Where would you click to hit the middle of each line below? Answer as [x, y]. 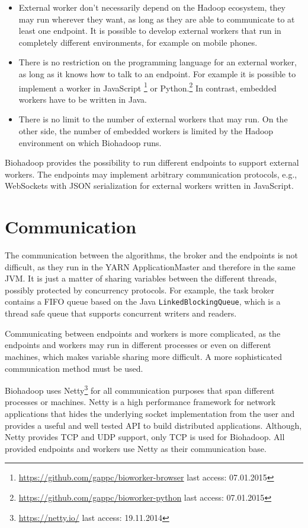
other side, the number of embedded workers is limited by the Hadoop [146, 131]
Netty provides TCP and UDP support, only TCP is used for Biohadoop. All [145, 437]
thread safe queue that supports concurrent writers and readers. [121, 313]
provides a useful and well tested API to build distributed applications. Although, [153, 425]
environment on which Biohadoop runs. [90, 142]
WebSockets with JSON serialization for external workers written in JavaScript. [149, 186]
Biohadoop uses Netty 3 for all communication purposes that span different [140, 389]
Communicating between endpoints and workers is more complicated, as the [143, 333]
